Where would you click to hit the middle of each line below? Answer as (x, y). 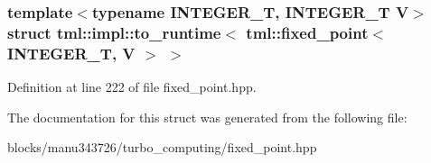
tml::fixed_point (307, 32)
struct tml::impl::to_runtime (114, 32)
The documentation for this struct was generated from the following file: (207, 117)
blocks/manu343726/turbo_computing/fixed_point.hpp (162, 147)
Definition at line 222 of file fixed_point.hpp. (132, 87)
